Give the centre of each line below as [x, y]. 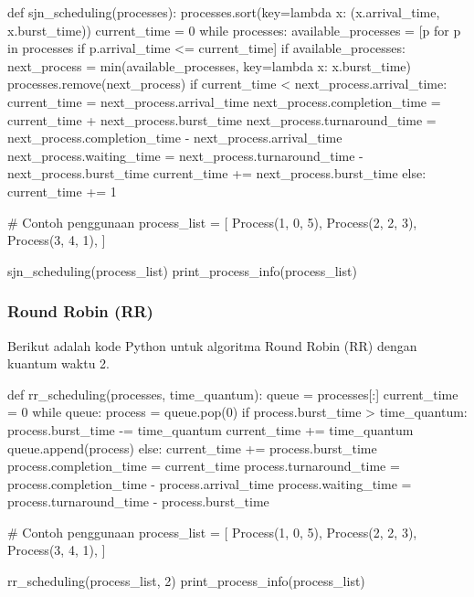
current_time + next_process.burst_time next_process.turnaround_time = [222, 119]
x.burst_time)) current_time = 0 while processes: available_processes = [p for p [234, 30]
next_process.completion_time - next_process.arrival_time [175, 138]
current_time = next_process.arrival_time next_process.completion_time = [224, 101]
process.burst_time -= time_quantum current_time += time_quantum [211, 429]
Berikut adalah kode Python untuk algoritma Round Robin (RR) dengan [212, 345]
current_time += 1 [62, 191]
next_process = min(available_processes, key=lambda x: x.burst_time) [209, 65]
